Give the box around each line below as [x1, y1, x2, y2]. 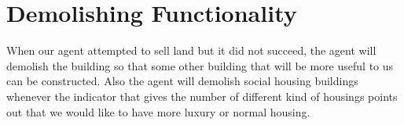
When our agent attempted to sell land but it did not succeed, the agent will [6, 42, 376, 59]
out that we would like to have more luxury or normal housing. [6, 103, 310, 120]
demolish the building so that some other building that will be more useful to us [6, 57, 394, 73]
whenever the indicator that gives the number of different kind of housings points [6, 87, 398, 104]
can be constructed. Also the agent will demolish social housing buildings [6, 73, 358, 89]
